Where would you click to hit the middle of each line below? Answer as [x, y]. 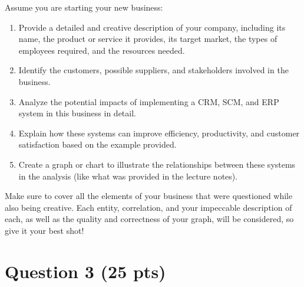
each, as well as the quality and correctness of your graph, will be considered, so [149, 219]
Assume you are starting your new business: [84, 7]
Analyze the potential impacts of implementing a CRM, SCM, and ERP [149, 101]
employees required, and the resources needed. [102, 50]
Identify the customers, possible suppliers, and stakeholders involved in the [153, 70]
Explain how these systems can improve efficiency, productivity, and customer [159, 133]
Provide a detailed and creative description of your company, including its [152, 27]
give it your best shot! [44, 230]
